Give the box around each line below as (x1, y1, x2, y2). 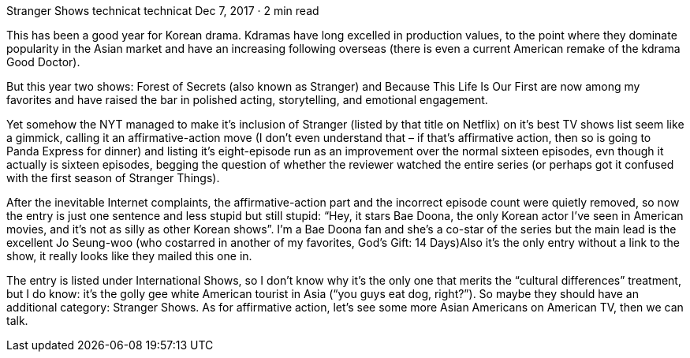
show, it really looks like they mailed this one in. (6, 249, 252, 263)
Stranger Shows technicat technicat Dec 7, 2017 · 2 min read (6, 4, 319, 17)
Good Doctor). (6, 55, 80, 69)
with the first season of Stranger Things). (6, 171, 220, 185)
